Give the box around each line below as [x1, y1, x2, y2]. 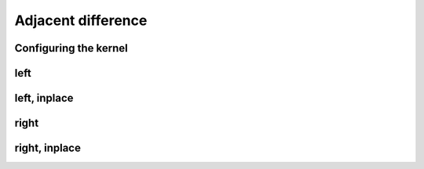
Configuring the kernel [14, 41, 129, 55]
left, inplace [14, 92, 74, 105]
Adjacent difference [14, 12, 148, 29]
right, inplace [14, 142, 82, 155]
